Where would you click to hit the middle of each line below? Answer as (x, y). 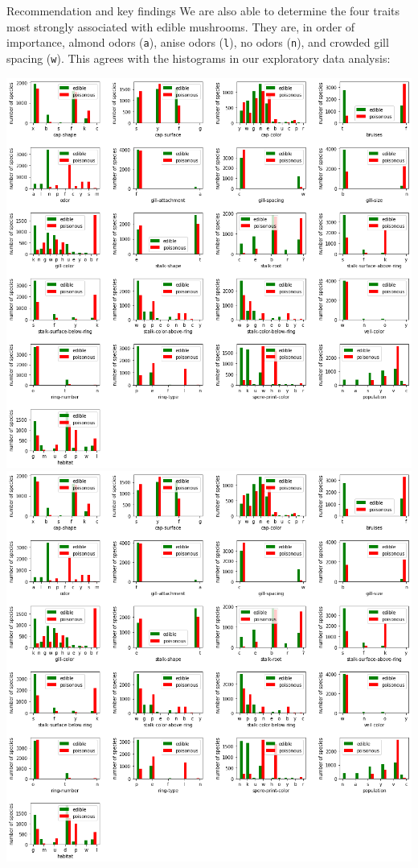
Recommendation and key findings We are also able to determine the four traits (203, 10)
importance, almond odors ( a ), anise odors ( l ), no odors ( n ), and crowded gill (198, 42)
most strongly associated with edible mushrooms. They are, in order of (181, 26)
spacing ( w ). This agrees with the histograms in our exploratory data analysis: (199, 58)
